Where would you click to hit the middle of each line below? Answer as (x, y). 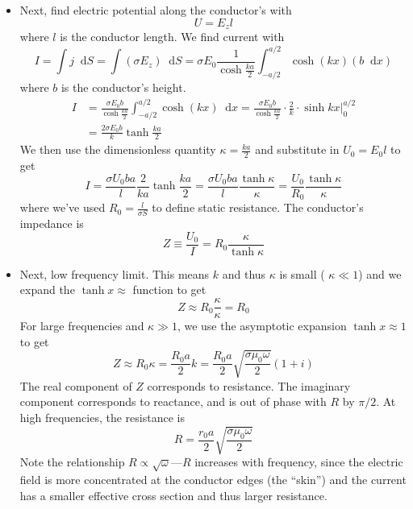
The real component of (76, 385)
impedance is (52, 223)
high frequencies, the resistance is (102, 418)
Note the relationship (72, 462)
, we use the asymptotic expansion (262, 326)
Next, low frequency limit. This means (115, 273)
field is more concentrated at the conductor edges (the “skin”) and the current (213, 479)
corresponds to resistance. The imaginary (249, 385)
